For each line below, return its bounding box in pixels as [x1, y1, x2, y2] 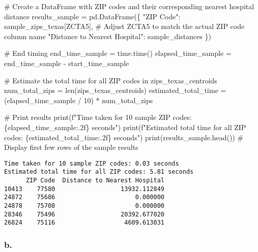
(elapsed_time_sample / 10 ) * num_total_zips [4, 94, 153, 105]
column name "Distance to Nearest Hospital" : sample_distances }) [4, 30, 212, 41]
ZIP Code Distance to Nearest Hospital [25, 177, 164, 184]
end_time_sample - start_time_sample [4, 57, 129, 68]
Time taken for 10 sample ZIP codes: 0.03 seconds [4, 160, 179, 167]
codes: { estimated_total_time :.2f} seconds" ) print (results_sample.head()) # [4, 132, 244, 142]
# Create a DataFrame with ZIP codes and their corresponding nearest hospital [4, 1, 254, 11]
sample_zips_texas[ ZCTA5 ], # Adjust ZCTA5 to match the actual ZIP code [4, 21, 245, 31]
